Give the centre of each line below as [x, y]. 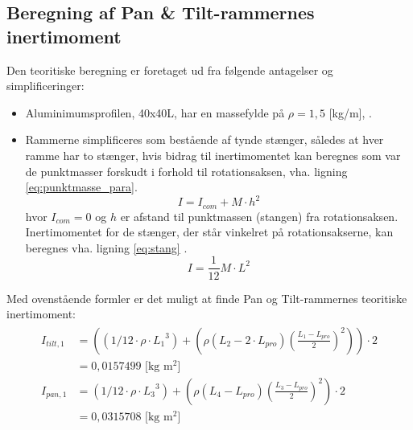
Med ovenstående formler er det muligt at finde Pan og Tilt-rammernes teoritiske [207, 298]
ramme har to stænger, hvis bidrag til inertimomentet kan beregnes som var [213, 155]
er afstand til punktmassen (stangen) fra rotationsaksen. [259, 216]
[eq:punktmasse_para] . [81, 187]
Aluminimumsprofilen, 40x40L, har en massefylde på [155, 112]
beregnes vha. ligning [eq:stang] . [106, 247]
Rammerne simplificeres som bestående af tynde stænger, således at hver [204, 139]
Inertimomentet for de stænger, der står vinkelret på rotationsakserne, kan [209, 232]
